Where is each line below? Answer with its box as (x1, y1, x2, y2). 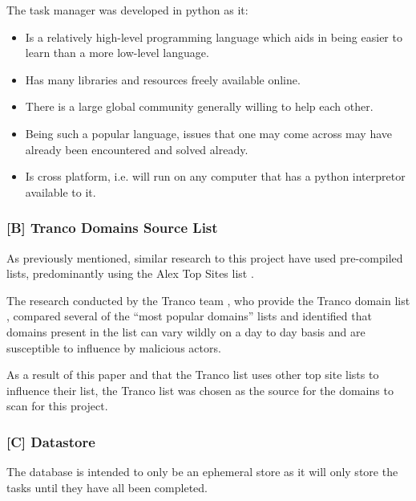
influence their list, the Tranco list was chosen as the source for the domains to (6, 381, 394, 398)
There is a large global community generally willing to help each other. (25, 98, 374, 115)
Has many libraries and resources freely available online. (25, 71, 301, 88)
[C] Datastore (6, 431, 95, 451)
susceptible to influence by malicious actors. (6, 339, 221, 356)
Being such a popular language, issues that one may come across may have (25, 124, 393, 141)
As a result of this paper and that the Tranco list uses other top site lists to (6, 366, 379, 383)
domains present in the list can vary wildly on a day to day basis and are (6, 323, 366, 340)
